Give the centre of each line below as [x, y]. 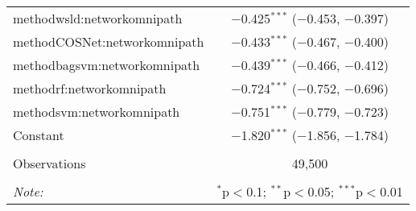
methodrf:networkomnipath [90, 88]
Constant [39, 135]
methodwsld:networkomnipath [98, 18]
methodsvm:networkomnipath [97, 112]
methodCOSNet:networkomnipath [109, 41]
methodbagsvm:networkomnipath [107, 65]
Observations [49, 163]
